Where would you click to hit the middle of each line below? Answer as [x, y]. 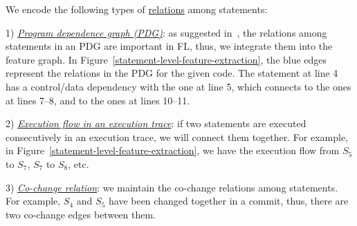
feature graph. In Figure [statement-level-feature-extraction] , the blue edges [166, 59]
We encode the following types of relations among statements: [137, 9]
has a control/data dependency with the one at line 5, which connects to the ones [178, 86]
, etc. [79, 163]
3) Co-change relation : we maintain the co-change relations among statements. [172, 187]
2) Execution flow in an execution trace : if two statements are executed [156, 123]
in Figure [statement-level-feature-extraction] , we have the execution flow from [173, 150]
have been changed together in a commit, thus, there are [228, 201]
